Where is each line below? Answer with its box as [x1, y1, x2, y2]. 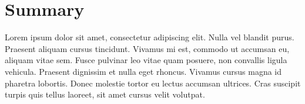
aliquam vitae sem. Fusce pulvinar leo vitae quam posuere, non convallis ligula [5, 54, 287, 66]
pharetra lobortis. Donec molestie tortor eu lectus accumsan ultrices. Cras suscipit [5, 77, 301, 89]
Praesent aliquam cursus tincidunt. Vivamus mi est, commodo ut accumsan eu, [5, 42, 290, 54]
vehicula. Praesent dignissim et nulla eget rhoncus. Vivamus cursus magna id [5, 65, 282, 77]
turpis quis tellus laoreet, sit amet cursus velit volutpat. [5, 88, 205, 100]
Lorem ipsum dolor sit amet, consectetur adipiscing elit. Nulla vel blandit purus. [5, 31, 294, 43]
